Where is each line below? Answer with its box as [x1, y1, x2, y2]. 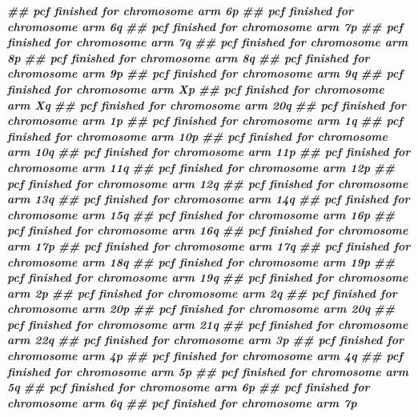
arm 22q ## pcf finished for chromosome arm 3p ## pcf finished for [7, 331, 404, 348]
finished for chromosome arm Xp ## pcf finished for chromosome [7, 80, 384, 97]
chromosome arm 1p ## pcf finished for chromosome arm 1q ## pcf [7, 112, 403, 129]
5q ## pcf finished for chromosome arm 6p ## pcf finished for [7, 379, 370, 395]
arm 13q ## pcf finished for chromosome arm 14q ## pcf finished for [7, 190, 410, 207]
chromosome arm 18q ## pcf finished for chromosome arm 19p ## [7, 253, 396, 270]
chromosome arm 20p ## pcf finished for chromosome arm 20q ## [7, 300, 396, 317]
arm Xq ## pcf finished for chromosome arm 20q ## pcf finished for [7, 96, 407, 113]
